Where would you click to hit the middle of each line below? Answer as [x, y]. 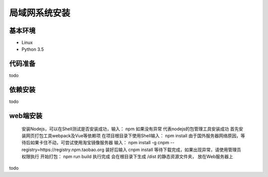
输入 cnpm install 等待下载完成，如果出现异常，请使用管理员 [180, 150]
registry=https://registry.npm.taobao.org [63, 150]
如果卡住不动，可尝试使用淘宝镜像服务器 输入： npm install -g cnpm [100, 143]
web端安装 [26, 116]
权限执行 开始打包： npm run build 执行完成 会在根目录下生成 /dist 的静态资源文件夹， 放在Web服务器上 [127, 157]
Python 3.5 [33, 49]
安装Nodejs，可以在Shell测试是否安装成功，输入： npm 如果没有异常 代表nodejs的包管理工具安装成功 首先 [130, 129]
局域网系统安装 [40, 13]
